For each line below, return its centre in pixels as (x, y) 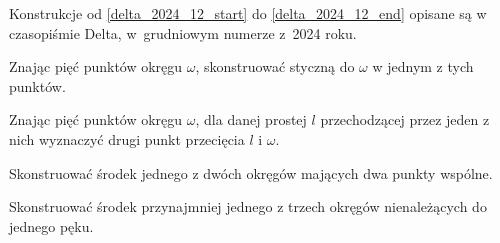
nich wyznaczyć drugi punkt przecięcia (127, 138)
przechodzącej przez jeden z (405, 119)
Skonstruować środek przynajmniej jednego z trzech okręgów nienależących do (248, 206)
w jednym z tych (423, 66)
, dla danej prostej (251, 119)
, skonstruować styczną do (275, 66)
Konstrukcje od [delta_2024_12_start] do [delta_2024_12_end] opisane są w (248, 13)
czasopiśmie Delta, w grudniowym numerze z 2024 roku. (183, 32)
